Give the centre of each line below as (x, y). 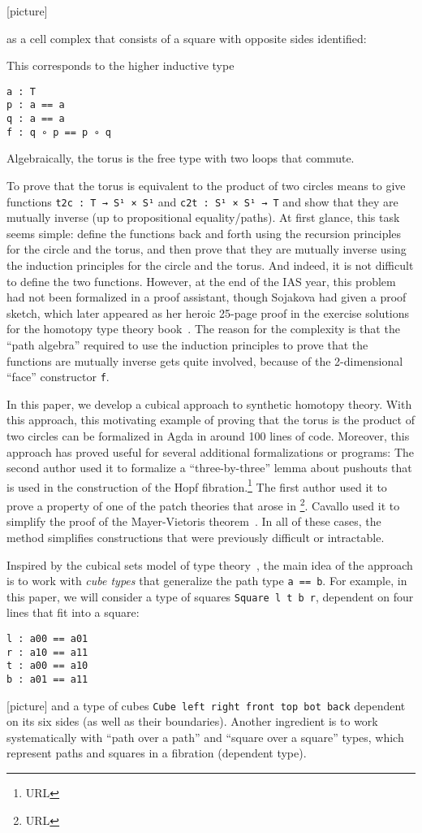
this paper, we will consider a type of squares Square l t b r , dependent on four (210, 596)
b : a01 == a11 (47, 679)
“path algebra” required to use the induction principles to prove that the (187, 345)
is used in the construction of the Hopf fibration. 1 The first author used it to (197, 485)
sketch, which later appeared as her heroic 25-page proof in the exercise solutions (208, 312)
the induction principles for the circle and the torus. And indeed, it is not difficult (210, 265)
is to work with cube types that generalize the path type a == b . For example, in (207, 581)
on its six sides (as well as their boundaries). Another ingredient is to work (192, 721)
